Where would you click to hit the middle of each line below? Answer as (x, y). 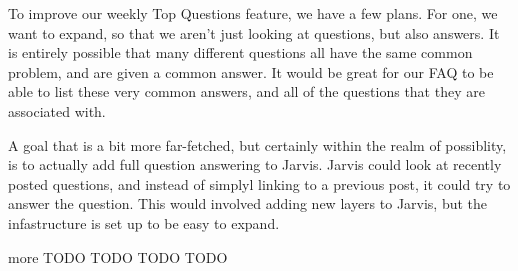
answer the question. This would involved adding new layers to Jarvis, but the (248, 203)
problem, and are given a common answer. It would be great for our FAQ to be (251, 71)
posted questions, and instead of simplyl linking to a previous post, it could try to (259, 183)
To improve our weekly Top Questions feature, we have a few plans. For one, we (253, 13)
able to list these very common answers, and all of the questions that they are (246, 91)
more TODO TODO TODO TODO (118, 256)
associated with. (57, 110)
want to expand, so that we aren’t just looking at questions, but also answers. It (254, 32)
